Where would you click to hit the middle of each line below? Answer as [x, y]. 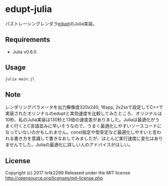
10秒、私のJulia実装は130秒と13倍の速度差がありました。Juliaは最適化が [80, 120]
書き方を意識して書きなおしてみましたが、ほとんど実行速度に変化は [84, 138]
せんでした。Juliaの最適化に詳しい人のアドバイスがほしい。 [71, 145]
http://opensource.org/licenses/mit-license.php [54, 178]
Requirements [28, 40]
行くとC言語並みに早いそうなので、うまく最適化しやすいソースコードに [88, 126]
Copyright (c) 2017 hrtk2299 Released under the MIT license [68, 173]
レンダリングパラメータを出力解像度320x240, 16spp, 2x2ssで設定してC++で [84, 107]
